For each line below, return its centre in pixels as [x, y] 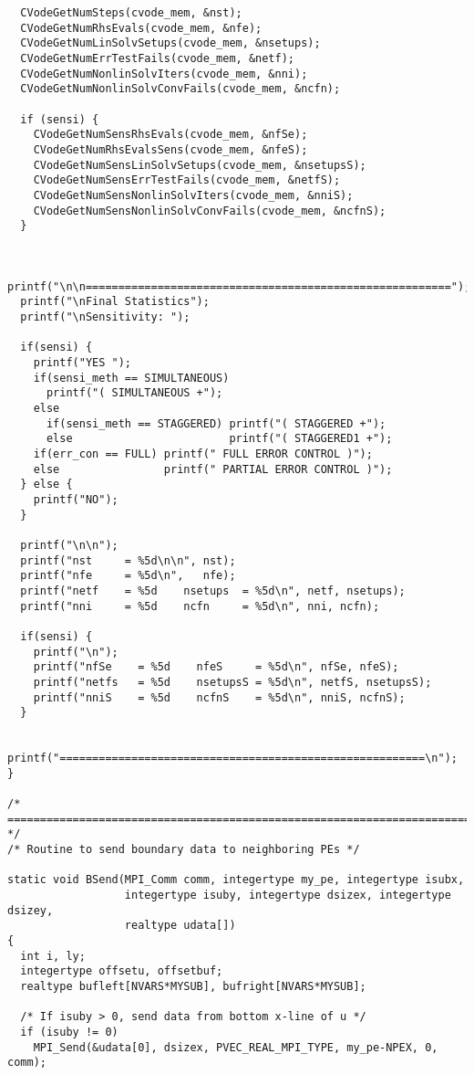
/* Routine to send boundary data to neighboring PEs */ [184, 850]
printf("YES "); [82, 363]
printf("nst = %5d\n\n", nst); [128, 560]
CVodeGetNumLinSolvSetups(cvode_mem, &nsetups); [170, 43]
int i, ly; [53, 956]
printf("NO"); [76, 500]
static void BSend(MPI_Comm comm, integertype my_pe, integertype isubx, [236, 880]
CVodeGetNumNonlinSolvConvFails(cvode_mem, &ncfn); [180, 89]
